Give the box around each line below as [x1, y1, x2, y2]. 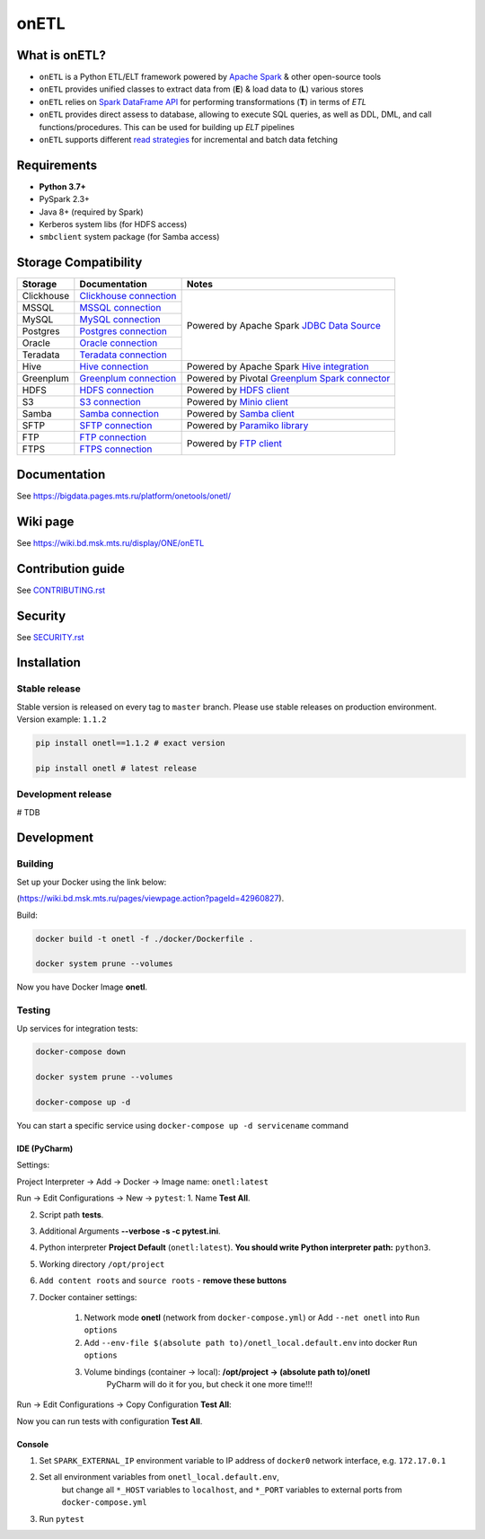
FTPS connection [79, 443, 153, 455]
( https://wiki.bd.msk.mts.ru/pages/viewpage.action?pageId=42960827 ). [16, 893, 285, 904]
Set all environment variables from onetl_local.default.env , [39, 1472, 280, 1482]
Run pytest [39, 1513, 85, 1524]
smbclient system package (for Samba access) [39, 232, 220, 242]
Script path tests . [39, 1209, 104, 1220]
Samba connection [79, 408, 159, 420]
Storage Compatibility [16, 255, 143, 270]
